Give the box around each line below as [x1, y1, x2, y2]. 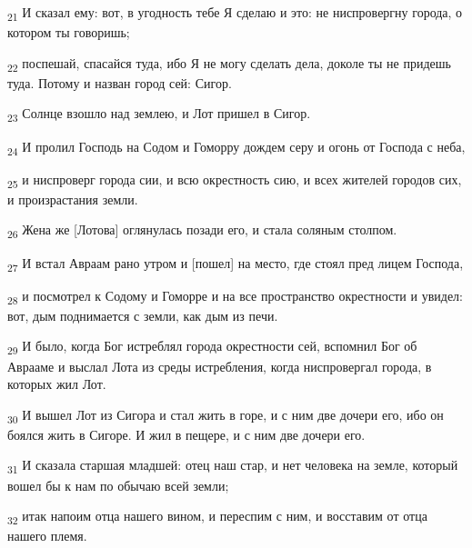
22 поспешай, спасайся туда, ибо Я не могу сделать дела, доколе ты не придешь [7, 53, 451, 75]
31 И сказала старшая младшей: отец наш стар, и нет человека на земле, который [7, 455, 458, 477]
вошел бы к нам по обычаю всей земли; [7, 475, 229, 494]
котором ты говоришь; [7, 23, 130, 42]
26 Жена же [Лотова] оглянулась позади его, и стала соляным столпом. [7, 220, 397, 242]
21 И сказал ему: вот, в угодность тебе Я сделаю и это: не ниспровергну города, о [7, 3, 463, 24]
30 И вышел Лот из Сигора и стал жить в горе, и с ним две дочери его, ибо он [7, 404, 444, 426]
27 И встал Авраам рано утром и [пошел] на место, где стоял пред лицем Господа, [7, 253, 464, 274]
